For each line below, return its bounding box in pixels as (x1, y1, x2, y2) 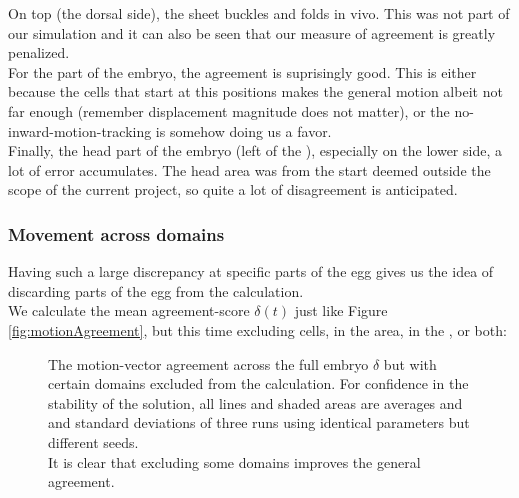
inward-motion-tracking (8, 120, 152, 141)
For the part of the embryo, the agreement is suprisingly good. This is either (8, 61, 477, 82)
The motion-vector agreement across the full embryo (48, 353, 369, 374)
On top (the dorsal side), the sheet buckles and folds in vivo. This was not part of (8, 3, 510, 23)
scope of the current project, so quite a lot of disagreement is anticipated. (8, 179, 458, 200)
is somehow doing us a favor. (155, 120, 332, 141)
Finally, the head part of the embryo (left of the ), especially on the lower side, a (8, 140, 502, 161)
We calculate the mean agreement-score (8, 300, 250, 321)
